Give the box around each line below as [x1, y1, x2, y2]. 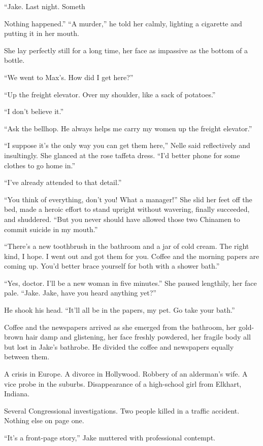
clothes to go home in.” [4, 160, 76, 170]
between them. [4, 351, 50, 362]
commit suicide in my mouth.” [4, 224, 98, 234]
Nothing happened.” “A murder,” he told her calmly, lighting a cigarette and [4, 18, 242, 28]
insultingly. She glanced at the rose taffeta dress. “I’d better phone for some [4, 150, 240, 160]
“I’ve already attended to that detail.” [4, 177, 122, 188]
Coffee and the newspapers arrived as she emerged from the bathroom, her [4, 321, 237, 332]
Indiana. [4, 388, 30, 399]
